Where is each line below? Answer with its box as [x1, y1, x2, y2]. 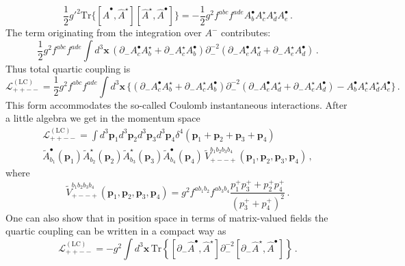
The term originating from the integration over [5, 25, 202, 40]
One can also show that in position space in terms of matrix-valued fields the [5, 210, 328, 224]
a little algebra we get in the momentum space [5, 111, 200, 125]
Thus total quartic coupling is [5, 62, 131, 76]
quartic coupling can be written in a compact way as [5, 224, 226, 238]
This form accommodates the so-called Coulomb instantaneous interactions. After [5, 97, 348, 111]
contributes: [221, 25, 271, 40]
